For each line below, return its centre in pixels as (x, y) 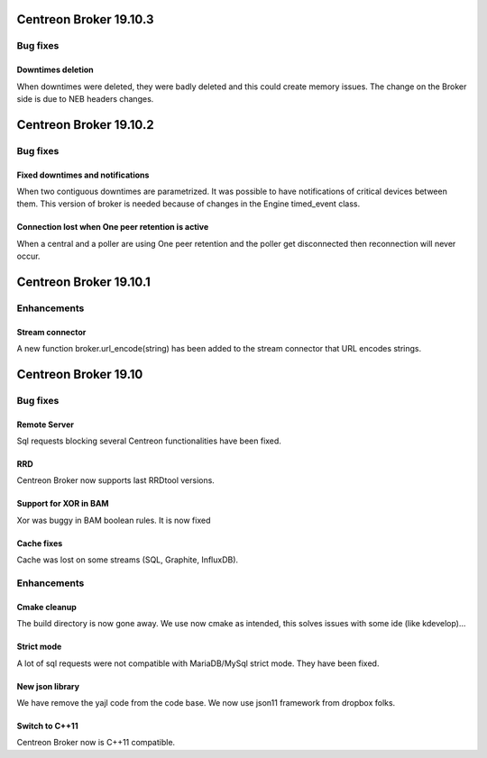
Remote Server (45, 425)
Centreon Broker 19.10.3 (85, 19)
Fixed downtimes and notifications (83, 175)
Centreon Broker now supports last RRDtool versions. (116, 480)
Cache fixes (40, 543)
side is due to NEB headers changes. (85, 98)
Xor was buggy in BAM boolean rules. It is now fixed (114, 520)
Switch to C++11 (47, 726)
